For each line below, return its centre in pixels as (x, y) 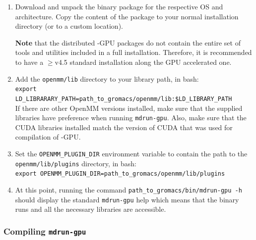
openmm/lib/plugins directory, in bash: (76, 163)
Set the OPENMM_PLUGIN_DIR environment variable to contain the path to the (131, 153)
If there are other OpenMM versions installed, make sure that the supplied (129, 108)
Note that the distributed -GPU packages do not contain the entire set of (128, 42)
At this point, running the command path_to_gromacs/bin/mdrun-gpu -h (128, 189)
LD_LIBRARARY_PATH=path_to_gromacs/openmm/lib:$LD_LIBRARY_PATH (124, 99)
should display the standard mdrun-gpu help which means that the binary (127, 199)
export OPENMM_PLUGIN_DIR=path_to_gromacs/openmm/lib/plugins (120, 174)
